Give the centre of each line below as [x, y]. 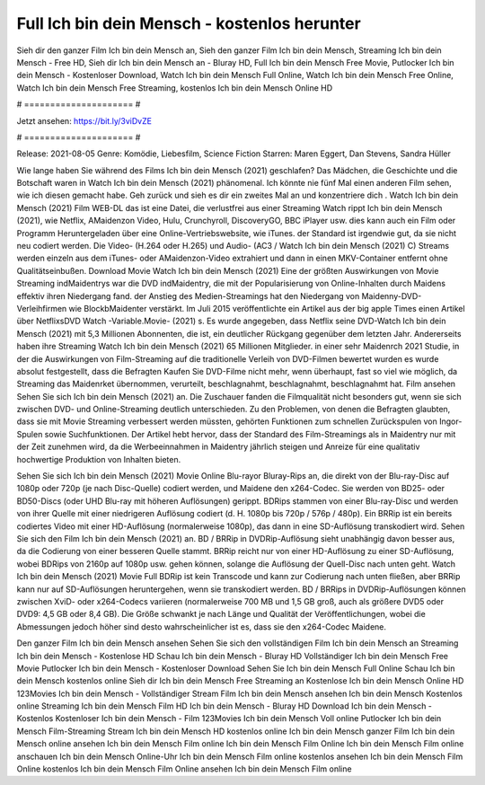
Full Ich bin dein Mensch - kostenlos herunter [189, 23]
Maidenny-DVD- [392, 295]
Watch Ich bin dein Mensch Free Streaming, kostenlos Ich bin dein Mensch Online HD [175, 88]
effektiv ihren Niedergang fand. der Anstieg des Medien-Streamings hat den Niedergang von [188, 295]
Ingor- [450, 421]
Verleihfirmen [42, 308]
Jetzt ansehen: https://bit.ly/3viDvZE [84, 120]
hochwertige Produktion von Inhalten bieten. [99, 459]
